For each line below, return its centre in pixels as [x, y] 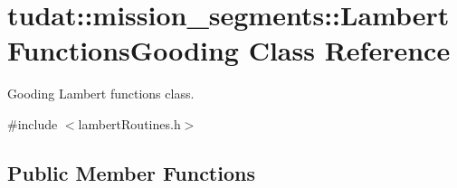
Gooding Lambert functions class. [101, 94]
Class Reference [349, 50]
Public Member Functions [131, 172]
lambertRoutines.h [129, 123]
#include [33, 123]
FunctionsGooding [123, 50]
